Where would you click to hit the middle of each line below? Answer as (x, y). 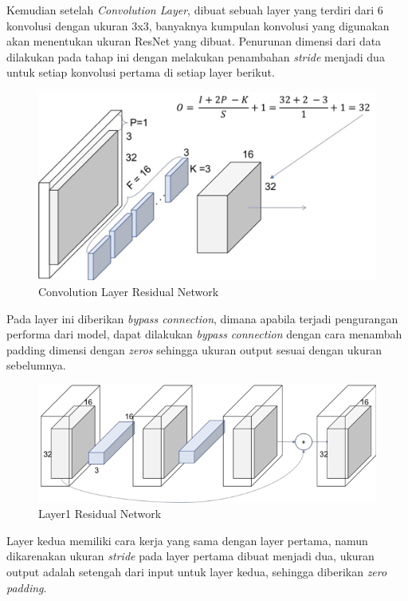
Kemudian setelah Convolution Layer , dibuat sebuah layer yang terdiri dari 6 (195, 10)
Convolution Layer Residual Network (129, 292)
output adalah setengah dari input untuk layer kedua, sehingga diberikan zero (197, 571)
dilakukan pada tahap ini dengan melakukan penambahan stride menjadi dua (196, 56)
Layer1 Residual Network (100, 514)
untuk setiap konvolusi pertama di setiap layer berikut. (141, 72)
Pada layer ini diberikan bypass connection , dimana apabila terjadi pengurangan (202, 318)
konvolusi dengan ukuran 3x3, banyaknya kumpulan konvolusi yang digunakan (198, 25)
